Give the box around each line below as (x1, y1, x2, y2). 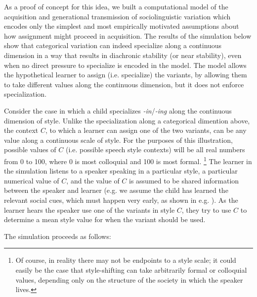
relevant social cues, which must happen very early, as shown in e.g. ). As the (4, 194, 238, 205)
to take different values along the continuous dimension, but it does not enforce (4, 79, 244, 89)
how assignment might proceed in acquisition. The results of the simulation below (4, 30, 252, 41)
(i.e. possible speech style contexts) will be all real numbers (65, 144, 245, 155)
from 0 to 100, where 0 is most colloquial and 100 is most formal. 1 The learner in (4, 154, 252, 166)
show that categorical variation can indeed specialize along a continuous (4, 40, 222, 51)
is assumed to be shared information (129, 175, 239, 185)
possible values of (4, 144, 56, 155)
